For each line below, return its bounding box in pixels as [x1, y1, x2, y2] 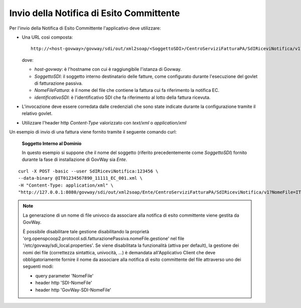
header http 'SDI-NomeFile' [35, 280, 92, 286]
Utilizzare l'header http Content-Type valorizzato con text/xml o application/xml [22, 119, 187, 125]
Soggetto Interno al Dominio [22, 140, 82, 146]
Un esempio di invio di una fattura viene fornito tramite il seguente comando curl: [9, 129, 177, 135]
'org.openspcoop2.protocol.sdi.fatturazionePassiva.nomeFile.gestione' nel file [23, 235, 185, 241]
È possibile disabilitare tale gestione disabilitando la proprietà [23, 228, 149, 234]
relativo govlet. [22, 110, 53, 116]
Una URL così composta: [22, 34, 73, 40]
